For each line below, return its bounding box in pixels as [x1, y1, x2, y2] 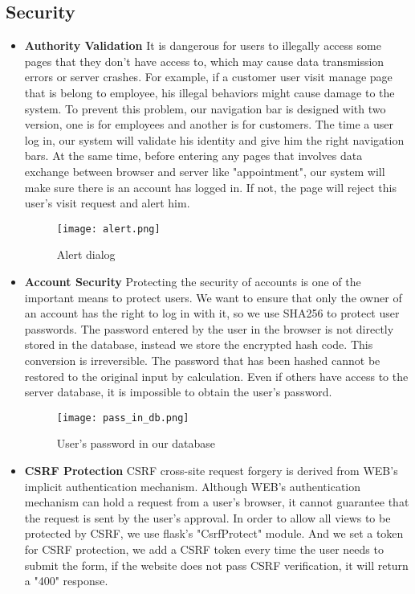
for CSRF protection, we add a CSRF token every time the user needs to [24, 540, 384, 557]
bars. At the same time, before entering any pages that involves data [24, 147, 363, 164]
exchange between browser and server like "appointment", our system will [24, 162, 385, 179]
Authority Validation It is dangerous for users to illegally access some [24, 37, 381, 54]
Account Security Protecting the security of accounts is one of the [24, 272, 361, 289]
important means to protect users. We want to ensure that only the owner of [24, 289, 402, 305]
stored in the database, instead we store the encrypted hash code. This [24, 336, 373, 353]
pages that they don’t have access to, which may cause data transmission [24, 52, 384, 69]
